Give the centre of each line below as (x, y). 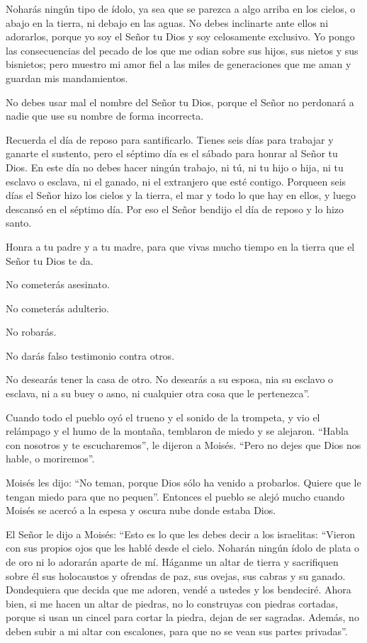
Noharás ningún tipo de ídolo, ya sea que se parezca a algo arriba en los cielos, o (181, 8)
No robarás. (31, 332)
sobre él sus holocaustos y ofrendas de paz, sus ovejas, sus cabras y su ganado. (176, 575)
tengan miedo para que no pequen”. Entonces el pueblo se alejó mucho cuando (175, 496)
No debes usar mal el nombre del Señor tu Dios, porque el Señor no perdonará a (180, 102)
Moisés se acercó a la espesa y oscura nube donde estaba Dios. (141, 510)
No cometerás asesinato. (58, 284)
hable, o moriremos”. (50, 459)
